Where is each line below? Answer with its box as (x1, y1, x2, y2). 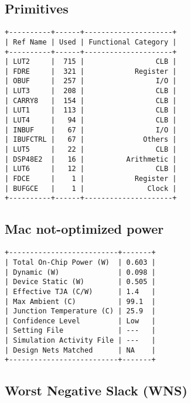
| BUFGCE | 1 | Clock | (5, 184, 177, 193)
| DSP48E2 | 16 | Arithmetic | (5, 155, 177, 163)
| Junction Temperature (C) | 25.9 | (5, 307, 156, 316)
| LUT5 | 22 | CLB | (5, 145, 177, 154)
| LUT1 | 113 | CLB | (5, 106, 177, 115)
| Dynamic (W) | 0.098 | (5, 268, 156, 276)
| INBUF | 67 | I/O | (5, 125, 177, 134)
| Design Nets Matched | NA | (5, 346, 156, 354)
